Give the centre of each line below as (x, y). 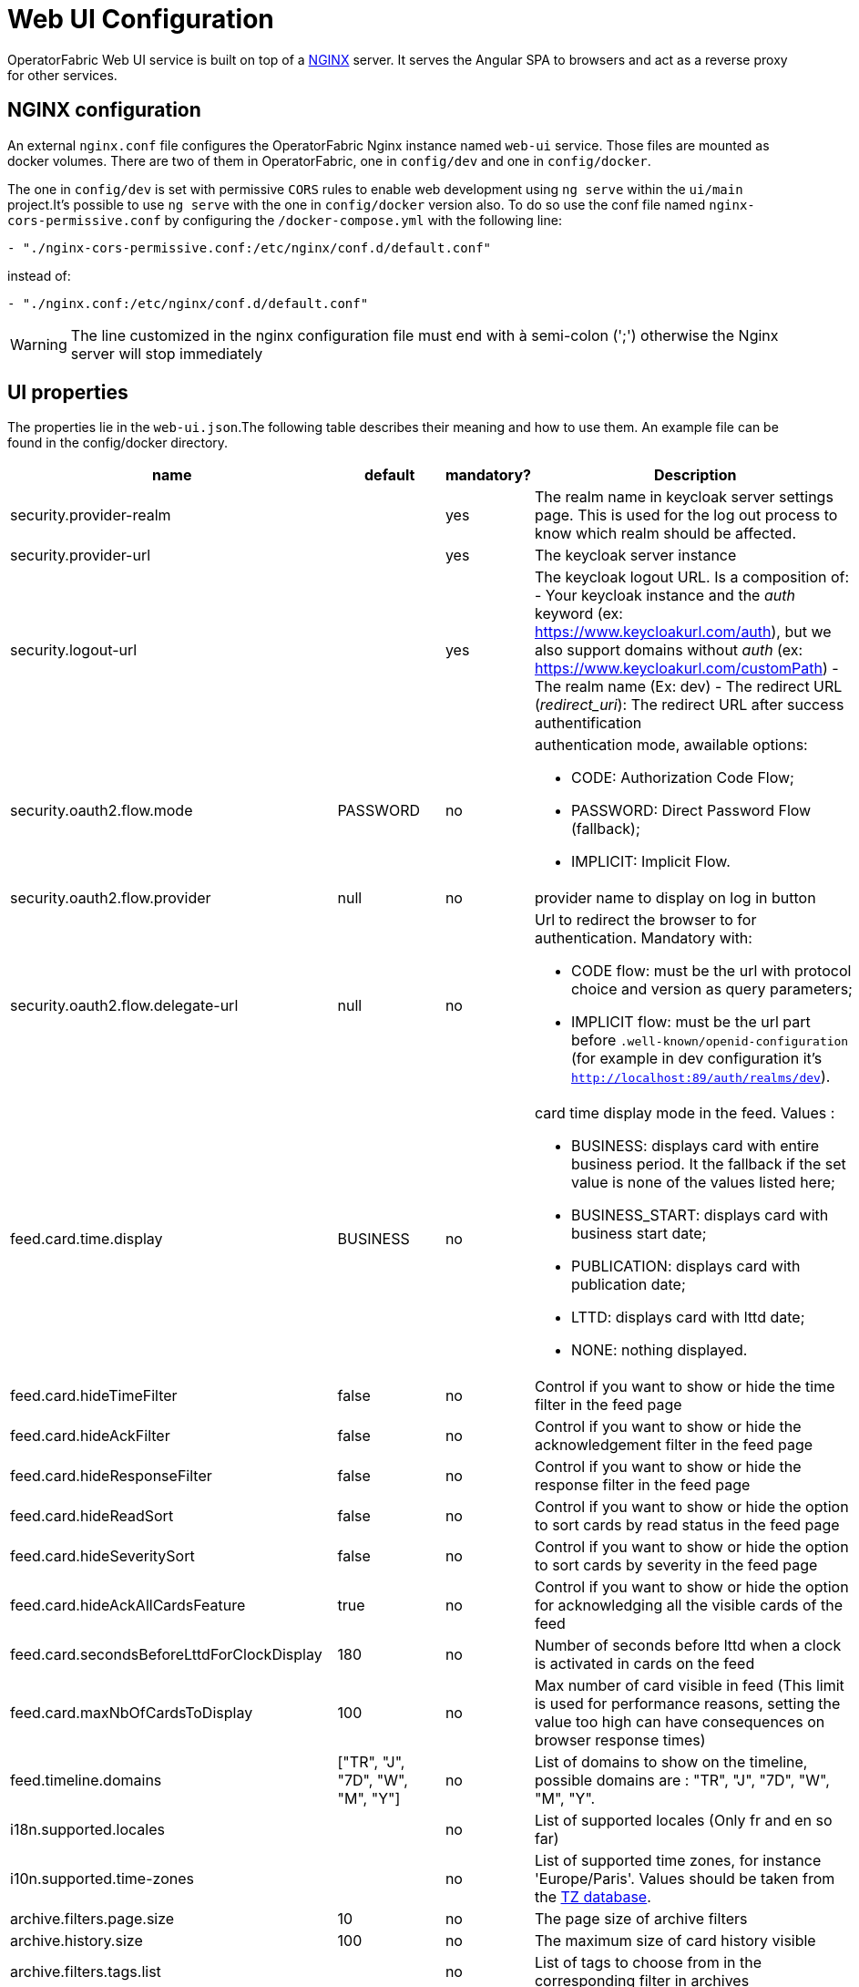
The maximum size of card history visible (675, 1941)
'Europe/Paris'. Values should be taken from (685, 1879)
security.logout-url (74, 650)
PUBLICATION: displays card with (685, 1266)
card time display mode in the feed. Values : (685, 1113)
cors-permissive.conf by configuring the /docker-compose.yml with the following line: (285, 220)
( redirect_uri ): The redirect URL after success (689, 705)
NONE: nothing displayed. (659, 1350)
